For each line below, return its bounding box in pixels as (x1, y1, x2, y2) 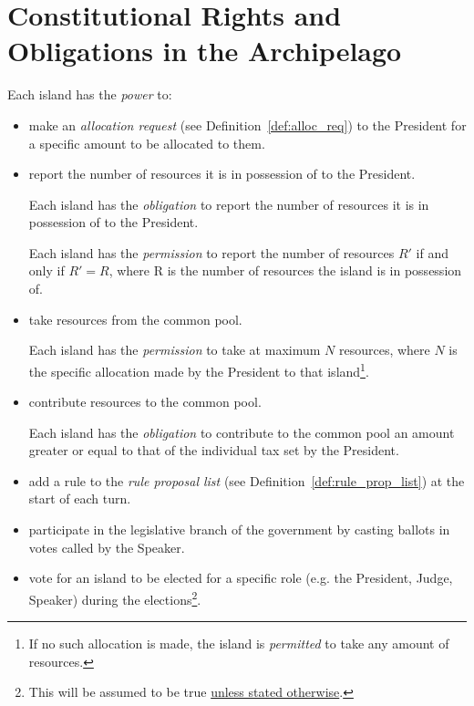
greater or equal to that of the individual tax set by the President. (28, 441, 399, 460)
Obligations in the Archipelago (7, 32, 402, 69)
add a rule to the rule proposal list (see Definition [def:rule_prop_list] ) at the (28, 471, 465, 490)
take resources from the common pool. (28, 309, 242, 328)
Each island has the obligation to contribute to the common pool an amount (28, 422, 455, 441)
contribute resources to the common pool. (28, 392, 262, 411)
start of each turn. (28, 489, 131, 508)
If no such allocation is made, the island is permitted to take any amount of (28, 634, 449, 653)
